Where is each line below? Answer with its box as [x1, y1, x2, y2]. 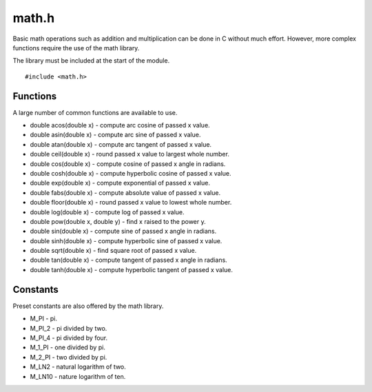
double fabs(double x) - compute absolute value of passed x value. [30, 188, 220, 196]
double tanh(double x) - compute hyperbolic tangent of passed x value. [30, 265, 234, 274]
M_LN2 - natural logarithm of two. [30, 362, 127, 371]
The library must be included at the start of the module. [12, 56, 170, 65]
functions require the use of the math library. [12, 43, 140, 52]
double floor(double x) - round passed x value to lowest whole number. [30, 198, 232, 207]
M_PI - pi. [30, 314, 58, 323]
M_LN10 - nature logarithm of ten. [30, 372, 126, 380]
